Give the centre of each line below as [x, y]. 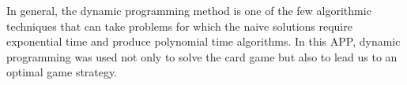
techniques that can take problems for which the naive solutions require [179, 26]
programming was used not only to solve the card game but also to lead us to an [202, 56]
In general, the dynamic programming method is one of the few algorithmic [189, 10]
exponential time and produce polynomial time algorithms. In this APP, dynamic [203, 41]
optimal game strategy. [62, 72]
